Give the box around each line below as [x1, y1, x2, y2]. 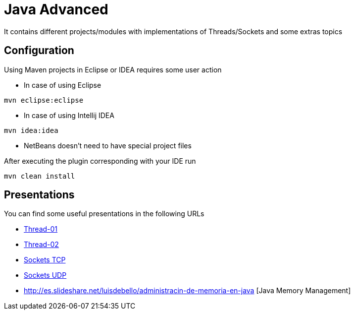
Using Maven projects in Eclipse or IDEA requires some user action [4, 65, 222, 74]
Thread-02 [24, 240, 59, 249]
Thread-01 [24, 225, 58, 234]
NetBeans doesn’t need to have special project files [24, 141, 192, 150]
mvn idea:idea [4, 126, 58, 134]
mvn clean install [4, 172, 75, 180]
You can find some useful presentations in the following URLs [4, 209, 204, 218]
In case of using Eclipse [24, 80, 101, 89]
